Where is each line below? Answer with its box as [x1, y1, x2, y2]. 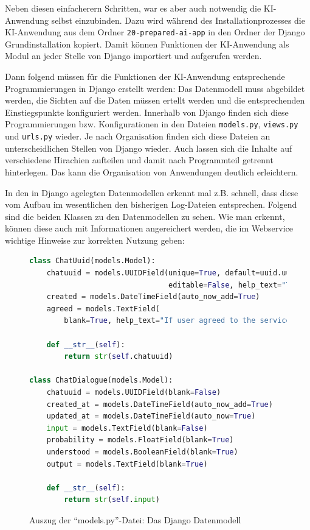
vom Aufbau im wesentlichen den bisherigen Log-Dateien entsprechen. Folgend [5, 198, 297, 211]
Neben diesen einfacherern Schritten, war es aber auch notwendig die [5, 2, 261, 14]
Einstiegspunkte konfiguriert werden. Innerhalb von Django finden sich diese [5, 105, 289, 118]
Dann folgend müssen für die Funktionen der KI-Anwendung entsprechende [5, 70, 285, 83]
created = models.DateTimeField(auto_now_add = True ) [46, 292, 260, 302]
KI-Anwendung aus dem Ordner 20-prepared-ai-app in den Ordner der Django [5, 26, 305, 38]
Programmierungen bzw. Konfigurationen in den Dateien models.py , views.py [5, 118, 298, 130]
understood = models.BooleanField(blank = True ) [46, 447, 238, 456]
